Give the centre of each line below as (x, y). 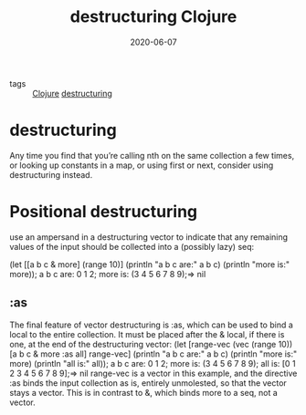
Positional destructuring (104, 212)
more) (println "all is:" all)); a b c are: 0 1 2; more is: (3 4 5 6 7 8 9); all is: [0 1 (153, 363)
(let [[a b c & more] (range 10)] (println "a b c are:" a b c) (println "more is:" (150, 264)
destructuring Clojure (153, 17)
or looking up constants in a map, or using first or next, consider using (142, 165)
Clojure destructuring (72, 93)
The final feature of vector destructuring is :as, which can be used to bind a (152, 325)
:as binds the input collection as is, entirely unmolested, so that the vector (148, 383)
